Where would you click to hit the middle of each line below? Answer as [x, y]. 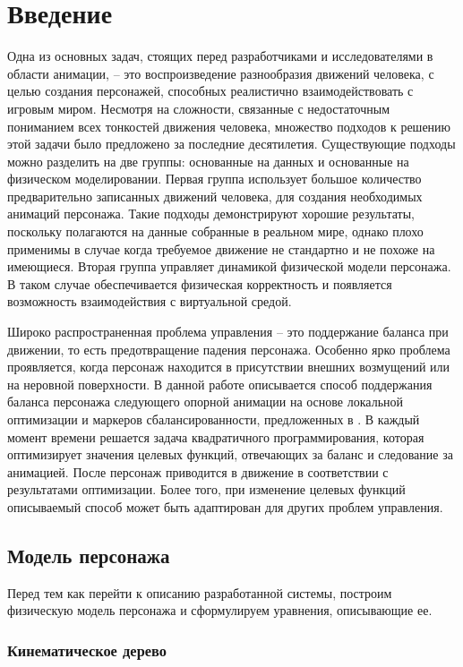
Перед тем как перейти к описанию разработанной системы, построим [200, 592]
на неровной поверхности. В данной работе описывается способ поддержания [220, 384]
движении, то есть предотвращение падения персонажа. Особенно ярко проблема [229, 349]
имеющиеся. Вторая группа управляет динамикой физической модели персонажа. [229, 266]
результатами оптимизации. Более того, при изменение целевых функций [206, 489]
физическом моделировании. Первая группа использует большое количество [214, 179]
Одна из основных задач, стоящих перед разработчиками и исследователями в [220, 56]
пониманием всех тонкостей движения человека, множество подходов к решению [229, 126]
